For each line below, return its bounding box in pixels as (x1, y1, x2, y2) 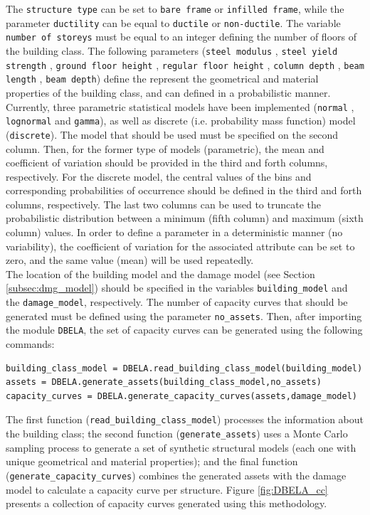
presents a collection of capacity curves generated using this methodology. (6, 496, 327, 511)
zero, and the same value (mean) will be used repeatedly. (6, 253, 254, 267)
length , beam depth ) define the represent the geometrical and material (6, 71, 319, 86)
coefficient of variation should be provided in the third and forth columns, (6, 155, 328, 170)
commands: (6, 336, 55, 351)
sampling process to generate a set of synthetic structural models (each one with (6, 440, 356, 455)
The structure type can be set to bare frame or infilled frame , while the (6, 1, 344, 16)
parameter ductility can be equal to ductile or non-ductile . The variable (6, 15, 341, 30)
